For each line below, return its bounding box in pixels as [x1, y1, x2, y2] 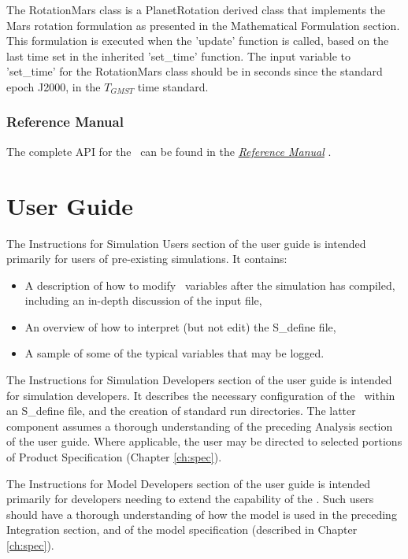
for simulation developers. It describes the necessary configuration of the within [6, 387, 395, 403]
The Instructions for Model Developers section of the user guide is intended [6, 475, 371, 491]
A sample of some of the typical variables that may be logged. [24, 345, 325, 361]
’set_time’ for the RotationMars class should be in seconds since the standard [6, 63, 383, 80]
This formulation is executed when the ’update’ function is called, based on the [6, 32, 389, 49]
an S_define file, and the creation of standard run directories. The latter [6, 402, 356, 419]
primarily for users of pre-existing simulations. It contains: [6, 250, 287, 267]
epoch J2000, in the [6, 78, 101, 94]
